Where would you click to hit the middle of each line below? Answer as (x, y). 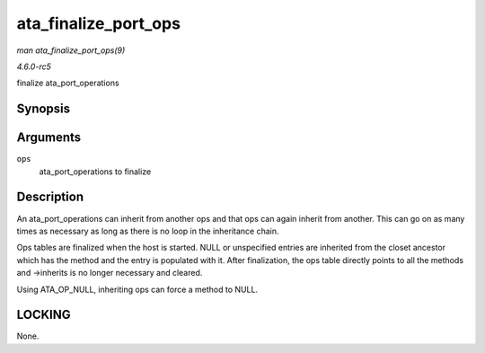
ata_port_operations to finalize (95, 172)
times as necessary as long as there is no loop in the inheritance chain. (148, 231)
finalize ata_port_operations (68, 83)
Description (50, 197)
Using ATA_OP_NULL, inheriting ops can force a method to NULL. (137, 289)
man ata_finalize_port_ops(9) (71, 50)
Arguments (49, 138)
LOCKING (44, 315)
